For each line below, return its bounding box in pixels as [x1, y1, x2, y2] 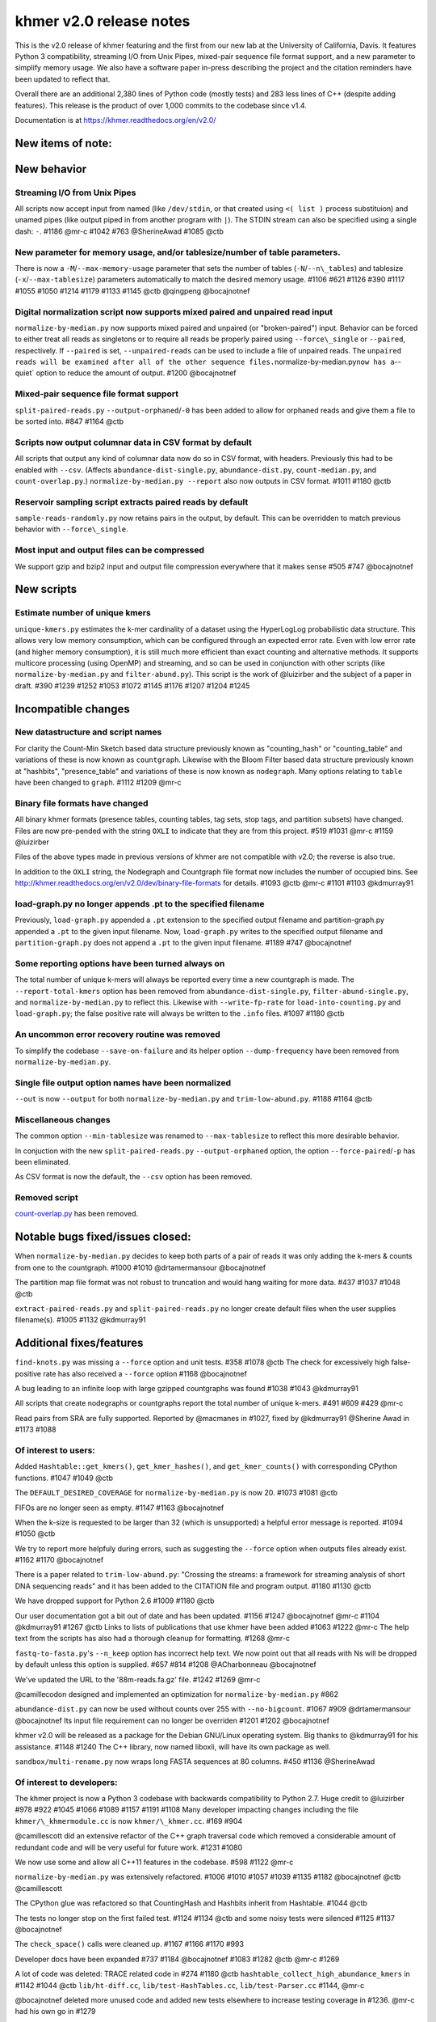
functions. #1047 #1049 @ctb [15, 1473, 113, 1483]
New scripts [15, 582, 78, 596]
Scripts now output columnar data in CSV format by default [15, 437, 252, 448]
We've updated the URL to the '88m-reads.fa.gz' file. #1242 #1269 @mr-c [15, 1674, 261, 1684]
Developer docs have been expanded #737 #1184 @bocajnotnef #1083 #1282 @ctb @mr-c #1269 [15, 1954, 340, 1964]
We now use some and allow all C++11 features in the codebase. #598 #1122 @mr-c [15, 1857, 294, 1868]
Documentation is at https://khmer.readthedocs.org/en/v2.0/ [15, 115, 216, 125]
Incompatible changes [15, 702, 131, 716]
